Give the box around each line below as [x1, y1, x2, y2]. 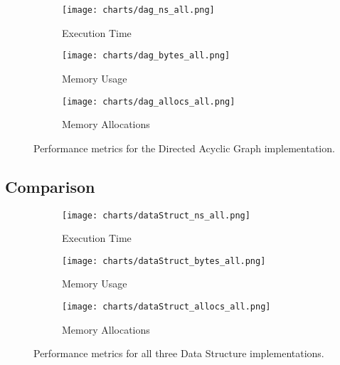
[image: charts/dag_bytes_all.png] [62, 51, 230, 61]
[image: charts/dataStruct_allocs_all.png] [62, 302, 271, 312]
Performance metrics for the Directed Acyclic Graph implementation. [33, 140, 335, 155]
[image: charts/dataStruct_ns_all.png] [62, 210, 250, 221]
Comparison [5, 175, 95, 197]
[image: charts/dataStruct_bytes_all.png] [62, 255, 266, 266]
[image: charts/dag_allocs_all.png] [62, 96, 235, 107]
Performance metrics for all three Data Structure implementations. [33, 346, 324, 361]
